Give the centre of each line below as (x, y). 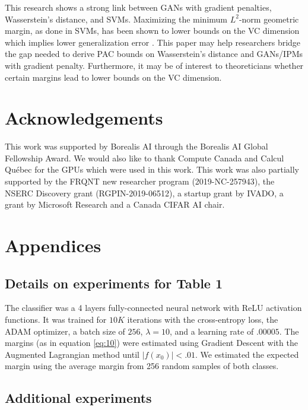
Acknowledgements (84, 118)
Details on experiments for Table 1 (114, 283)
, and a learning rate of (212, 331)
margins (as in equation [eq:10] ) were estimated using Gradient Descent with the (151, 343)
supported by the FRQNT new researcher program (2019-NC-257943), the (140, 181)
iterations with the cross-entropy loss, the (203, 320)
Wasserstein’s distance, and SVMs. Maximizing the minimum (116, 19)
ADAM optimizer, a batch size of (65, 331)
